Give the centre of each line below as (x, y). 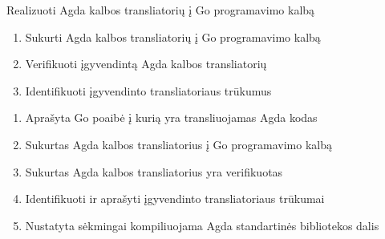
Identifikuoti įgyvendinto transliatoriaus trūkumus (148, 90)
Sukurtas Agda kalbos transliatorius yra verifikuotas (154, 171)
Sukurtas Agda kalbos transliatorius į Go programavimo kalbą (178, 144)
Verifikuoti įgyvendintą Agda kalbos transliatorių (146, 64)
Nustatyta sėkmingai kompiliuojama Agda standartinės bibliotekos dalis (202, 225)
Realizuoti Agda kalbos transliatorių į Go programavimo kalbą (161, 10)
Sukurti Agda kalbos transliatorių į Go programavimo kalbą (173, 36)
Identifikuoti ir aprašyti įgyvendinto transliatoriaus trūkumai (175, 198)
